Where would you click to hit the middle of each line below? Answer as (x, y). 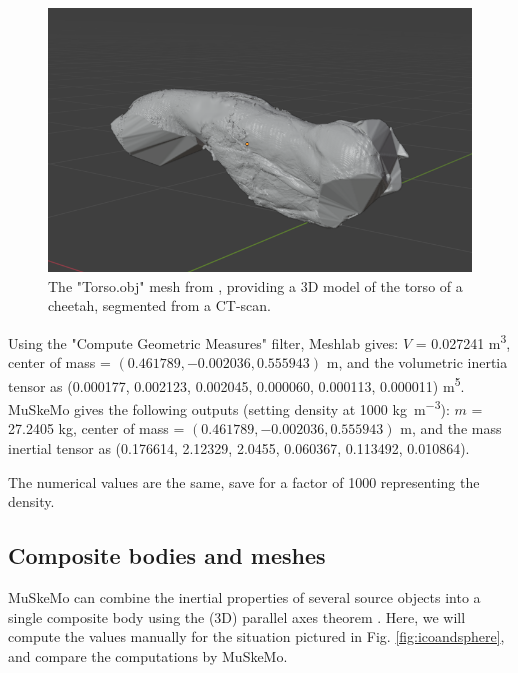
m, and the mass (451, 428)
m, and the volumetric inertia (417, 362)
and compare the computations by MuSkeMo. (148, 655)
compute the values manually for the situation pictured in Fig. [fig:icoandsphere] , (256, 636)
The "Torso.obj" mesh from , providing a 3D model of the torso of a (255, 285)
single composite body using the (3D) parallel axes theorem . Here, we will (237, 616)
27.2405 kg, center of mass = (96, 428)
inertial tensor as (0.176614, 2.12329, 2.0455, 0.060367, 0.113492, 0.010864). (239, 448)
